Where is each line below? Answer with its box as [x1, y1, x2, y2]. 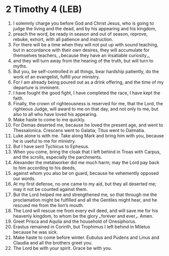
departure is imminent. [13, 84, 60, 90]
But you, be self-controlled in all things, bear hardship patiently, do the [13, 68, 159, 74]
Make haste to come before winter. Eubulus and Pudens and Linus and [13, 234, 159, 240]
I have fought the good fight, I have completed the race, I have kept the [13, 90, 160, 96]
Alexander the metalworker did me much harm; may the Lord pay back [13, 159, 160, 165]
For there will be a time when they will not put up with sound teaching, [13, 41, 158, 47]
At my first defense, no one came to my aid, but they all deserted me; [13, 180, 156, 187]
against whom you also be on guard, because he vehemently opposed [13, 170, 159, 176]
